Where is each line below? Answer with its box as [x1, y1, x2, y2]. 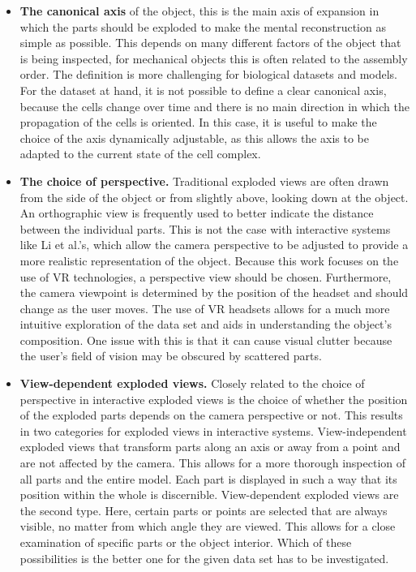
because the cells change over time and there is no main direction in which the [19, 97, 410, 114]
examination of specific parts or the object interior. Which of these [19, 534, 352, 550]
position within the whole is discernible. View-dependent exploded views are [19, 486, 399, 503]
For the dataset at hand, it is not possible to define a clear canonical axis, [19, 81, 387, 98]
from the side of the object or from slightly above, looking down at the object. [19, 188, 409, 205]
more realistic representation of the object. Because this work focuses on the [19, 252, 399, 269]
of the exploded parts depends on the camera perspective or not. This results [19, 406, 403, 424]
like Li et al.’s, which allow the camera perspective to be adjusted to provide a [19, 236, 409, 253]
